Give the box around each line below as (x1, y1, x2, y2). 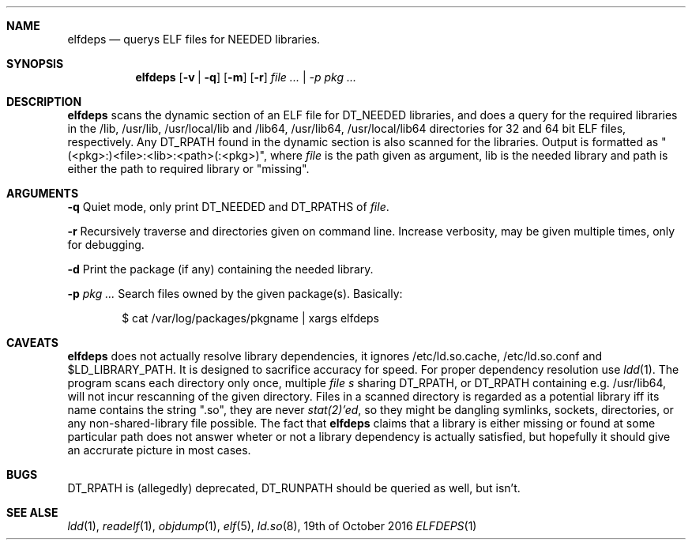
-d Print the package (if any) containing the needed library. (67, 262, 374, 276)
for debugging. (67, 238, 145, 251)
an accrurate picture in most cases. (67, 443, 251, 457)
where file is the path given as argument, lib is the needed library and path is (269, 149, 668, 162)
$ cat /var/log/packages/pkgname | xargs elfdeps (122, 311, 379, 325)
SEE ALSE (6, 506, 58, 519)
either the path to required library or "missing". (67, 162, 310, 175)
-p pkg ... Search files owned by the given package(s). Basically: (67, 287, 403, 300)
